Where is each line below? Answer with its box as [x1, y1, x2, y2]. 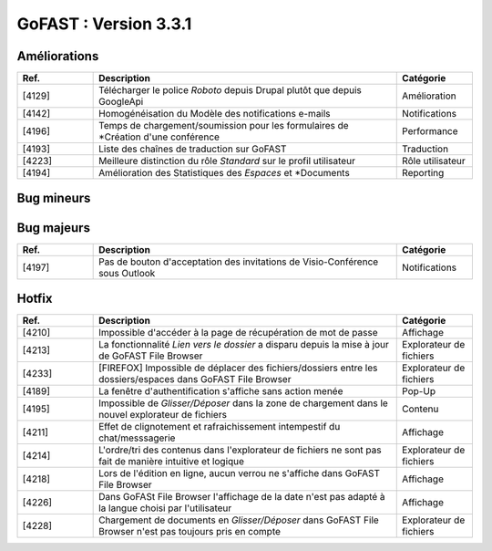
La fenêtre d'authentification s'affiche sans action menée [98, 385, 343, 398]
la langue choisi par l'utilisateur [98, 502, 232, 515]
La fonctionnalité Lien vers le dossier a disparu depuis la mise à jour [98, 338, 389, 351]
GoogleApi [98, 96, 144, 109]
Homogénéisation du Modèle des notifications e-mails [98, 108, 332, 120]
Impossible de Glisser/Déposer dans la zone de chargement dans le [98, 397, 389, 410]
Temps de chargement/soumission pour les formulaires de [98, 120, 350, 132]
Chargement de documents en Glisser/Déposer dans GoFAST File [98, 514, 380, 526]
